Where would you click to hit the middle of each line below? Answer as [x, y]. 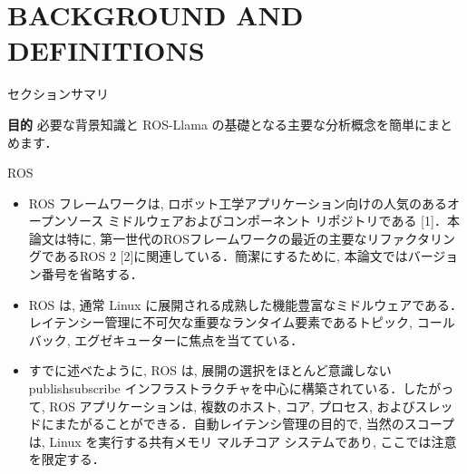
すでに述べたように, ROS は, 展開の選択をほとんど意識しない [210, 370]
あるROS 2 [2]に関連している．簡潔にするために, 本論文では [231, 256]
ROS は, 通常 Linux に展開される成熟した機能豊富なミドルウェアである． [245, 304]
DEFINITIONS [106, 50]
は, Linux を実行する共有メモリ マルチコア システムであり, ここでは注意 [243, 441]
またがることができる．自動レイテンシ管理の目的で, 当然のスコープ [254, 424]
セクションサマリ [58, 94]
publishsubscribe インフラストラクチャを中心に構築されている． [216, 388]
